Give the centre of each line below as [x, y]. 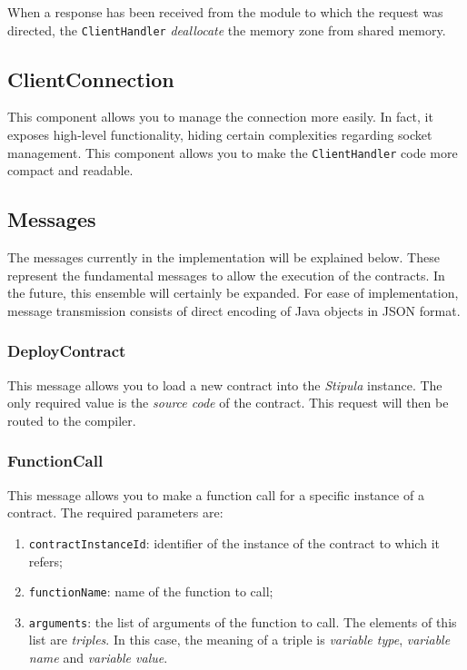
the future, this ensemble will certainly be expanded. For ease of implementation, [233, 293]
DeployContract [67, 351]
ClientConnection [91, 79]
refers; [45, 561]
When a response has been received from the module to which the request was [225, 12]
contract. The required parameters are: [115, 512]
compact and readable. [70, 170]
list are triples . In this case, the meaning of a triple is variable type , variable [239, 640]
